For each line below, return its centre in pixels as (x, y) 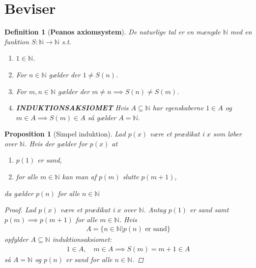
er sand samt (209, 210)
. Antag (155, 210)
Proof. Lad (20, 210)
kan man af (79, 177)
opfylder (16, 239)
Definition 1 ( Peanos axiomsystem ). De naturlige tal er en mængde (113, 32)
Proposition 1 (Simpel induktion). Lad (65, 134)
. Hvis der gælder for (56, 143)
